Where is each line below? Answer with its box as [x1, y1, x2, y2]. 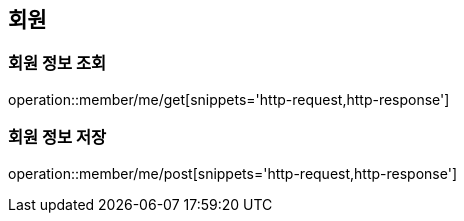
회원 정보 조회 [8, 53, 107, 74]
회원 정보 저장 [8, 127, 107, 148]
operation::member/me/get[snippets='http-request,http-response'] [8, 90, 450, 108]
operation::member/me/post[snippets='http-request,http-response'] [8, 164, 457, 182]
